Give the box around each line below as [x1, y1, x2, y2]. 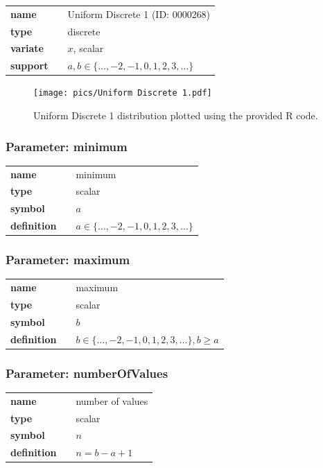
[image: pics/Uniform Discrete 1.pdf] [33, 88, 212, 98]
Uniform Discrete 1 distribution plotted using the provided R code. [33, 108, 318, 123]
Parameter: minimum [6, 137, 128, 155]
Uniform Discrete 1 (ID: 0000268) [67, 6, 211, 21]
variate [10, 41, 44, 55]
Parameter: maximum [6, 251, 130, 268]
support [10, 58, 49, 73]
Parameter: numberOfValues [6, 364, 168, 381]
